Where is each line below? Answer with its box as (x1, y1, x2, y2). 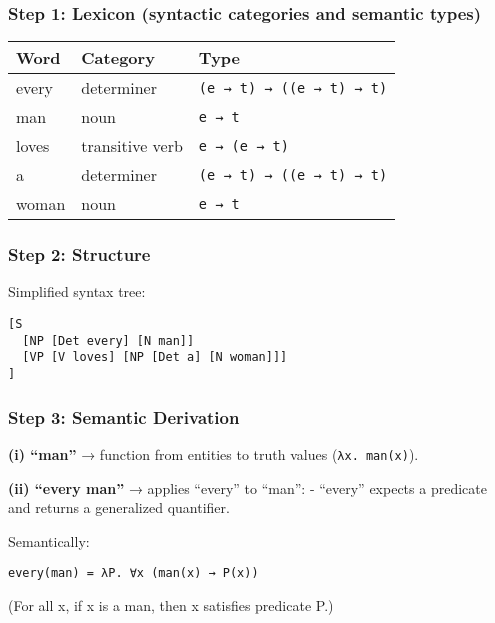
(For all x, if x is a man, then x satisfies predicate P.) (8, 594, 334, 615)
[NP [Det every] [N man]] (22, 333, 195, 348)
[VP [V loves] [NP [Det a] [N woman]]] (22, 350, 288, 365)
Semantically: (8, 530, 90, 551)
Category (81, 46, 155, 70)
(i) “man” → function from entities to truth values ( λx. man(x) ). (8, 443, 419, 464)
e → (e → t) (198, 137, 289, 154)
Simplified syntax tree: (8, 281, 146, 302)
